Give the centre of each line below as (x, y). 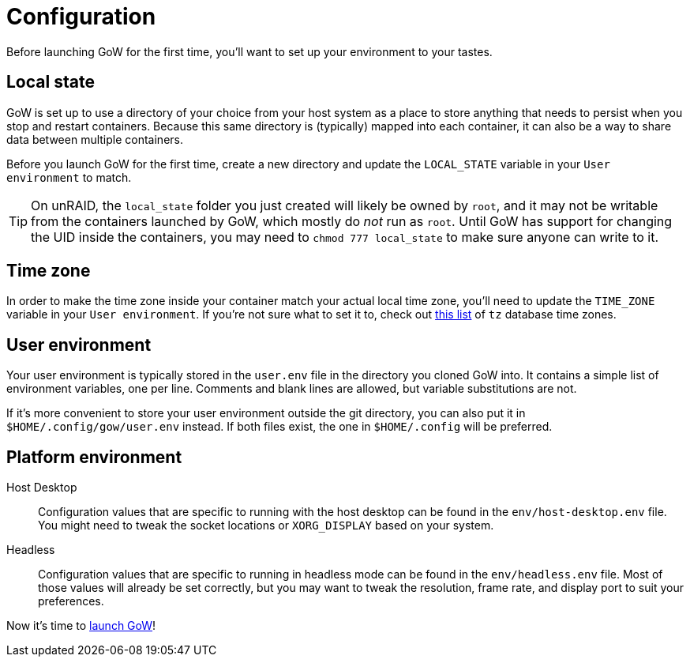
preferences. (71, 601)
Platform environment (94, 457)
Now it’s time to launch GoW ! (81, 626)
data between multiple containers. (95, 139)
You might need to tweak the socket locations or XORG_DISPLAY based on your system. (266, 526)
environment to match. (69, 177)
